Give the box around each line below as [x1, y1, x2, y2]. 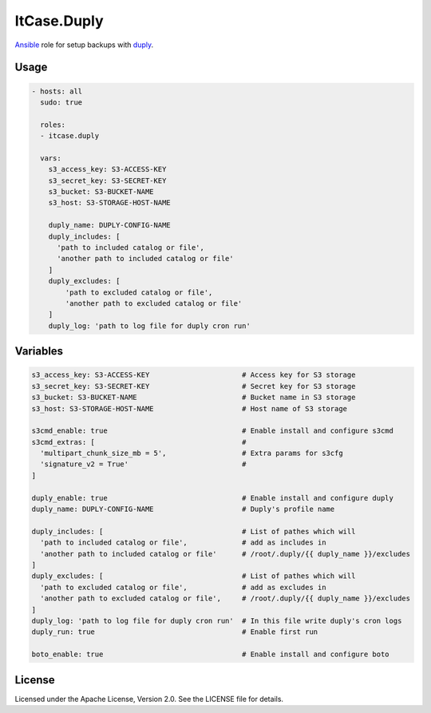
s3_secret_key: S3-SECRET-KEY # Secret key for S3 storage [31, 382, 356, 390]
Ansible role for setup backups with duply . [14, 40, 154, 50]
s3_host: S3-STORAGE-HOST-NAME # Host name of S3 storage [31, 404, 347, 413]
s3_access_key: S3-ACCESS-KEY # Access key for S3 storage [31, 370, 356, 379]
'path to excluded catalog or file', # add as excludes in [40, 583, 326, 592]
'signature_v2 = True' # [40, 460, 247, 469]
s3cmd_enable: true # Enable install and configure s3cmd [31, 426, 394, 435]
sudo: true [40, 97, 83, 107]
